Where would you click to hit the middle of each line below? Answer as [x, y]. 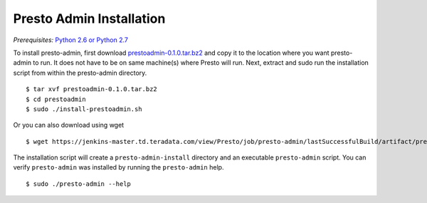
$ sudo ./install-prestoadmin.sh [84, 109]
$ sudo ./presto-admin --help [79, 184]
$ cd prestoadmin [56, 99]
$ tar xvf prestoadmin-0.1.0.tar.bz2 [92, 89]
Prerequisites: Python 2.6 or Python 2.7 [70, 40]
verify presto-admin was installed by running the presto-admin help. [118, 167]
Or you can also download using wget [69, 125]
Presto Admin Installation [89, 19]
